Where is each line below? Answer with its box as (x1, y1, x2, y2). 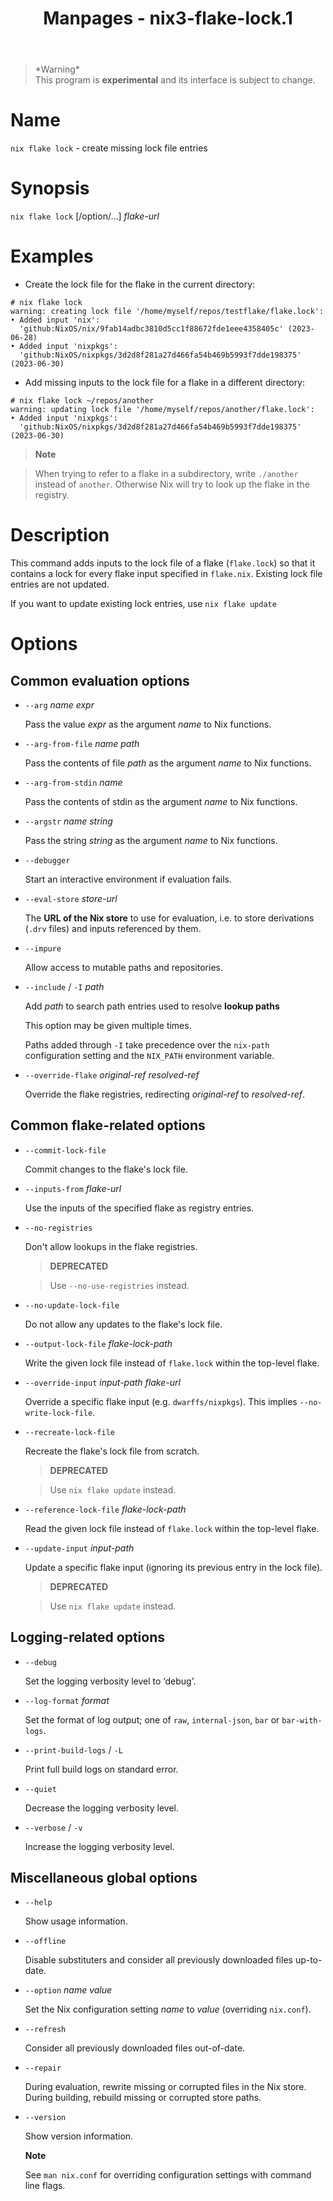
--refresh (24, 2025, 67, 2035)
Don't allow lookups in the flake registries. (24, 1240, 198, 1252)
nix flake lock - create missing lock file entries (10, 142, 208, 154)
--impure (24, 943, 62, 954)
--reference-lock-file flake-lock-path (24, 1503, 187, 1515)
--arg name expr (24, 698, 95, 711)
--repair (24, 2063, 62, 2074)
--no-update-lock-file (24, 1300, 120, 1311)
